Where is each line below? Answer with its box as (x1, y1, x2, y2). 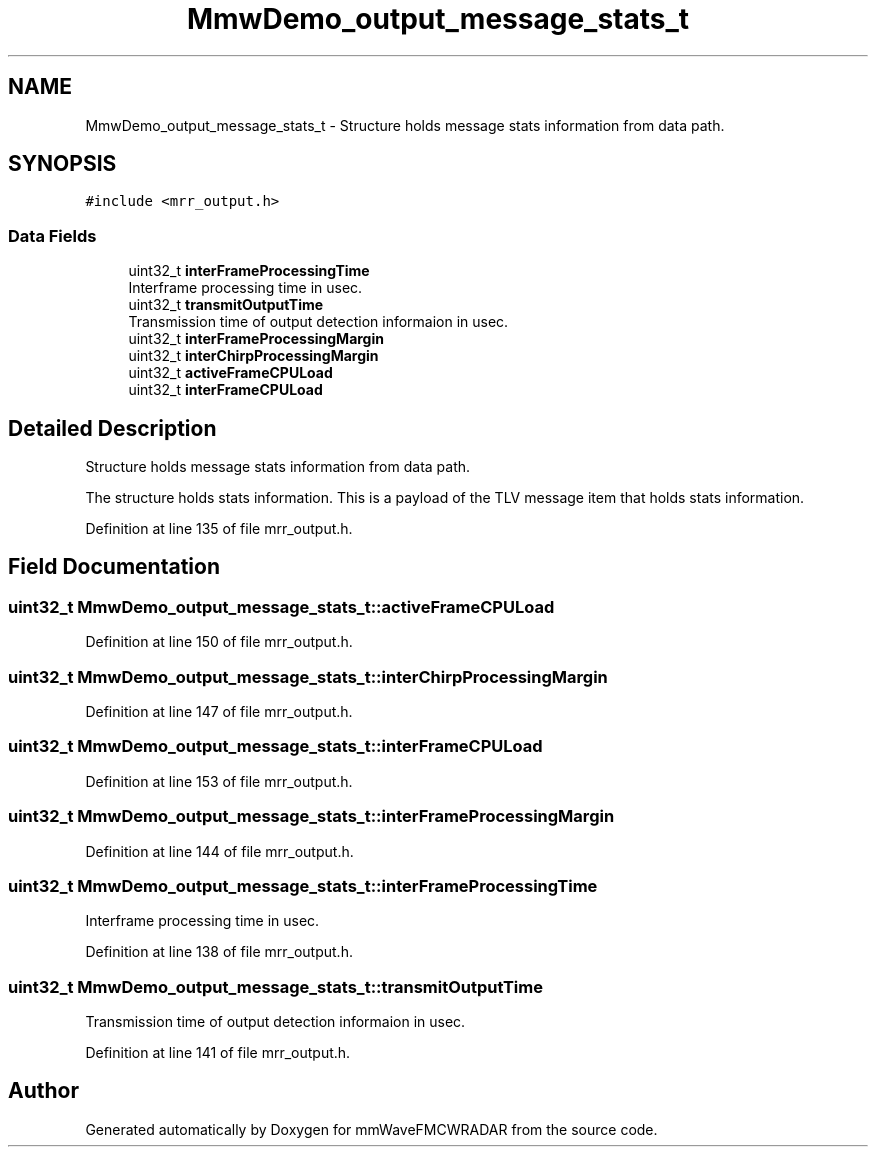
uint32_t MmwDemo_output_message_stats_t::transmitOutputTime (8, 976, 543, 997)
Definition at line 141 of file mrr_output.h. (85, 1044, 351, 1061)
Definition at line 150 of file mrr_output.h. (85, 633, 353, 651)
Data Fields (8, 225, 97, 246)
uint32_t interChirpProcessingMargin (128, 347, 379, 365)
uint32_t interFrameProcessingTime (128, 262, 370, 280)
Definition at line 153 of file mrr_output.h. (85, 772, 353, 790)
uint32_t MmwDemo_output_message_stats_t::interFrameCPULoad (8, 736, 543, 757)
